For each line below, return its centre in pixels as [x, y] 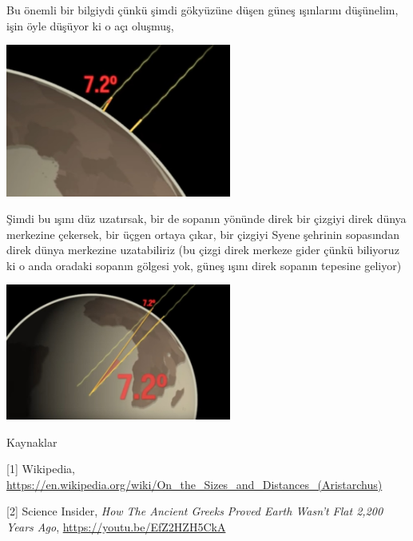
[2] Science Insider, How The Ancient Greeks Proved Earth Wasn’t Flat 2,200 [195, 511]
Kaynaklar [32, 442]
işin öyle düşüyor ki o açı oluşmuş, [90, 25]
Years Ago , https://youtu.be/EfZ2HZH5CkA [116, 527]
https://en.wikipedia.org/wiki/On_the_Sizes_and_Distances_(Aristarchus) [195, 484]
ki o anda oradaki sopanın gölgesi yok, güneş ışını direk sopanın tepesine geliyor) [204, 265]
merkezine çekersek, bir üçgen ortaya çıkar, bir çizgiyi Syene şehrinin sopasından [203, 234]
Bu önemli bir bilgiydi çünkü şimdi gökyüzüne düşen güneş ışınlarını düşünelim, [203, 10]
